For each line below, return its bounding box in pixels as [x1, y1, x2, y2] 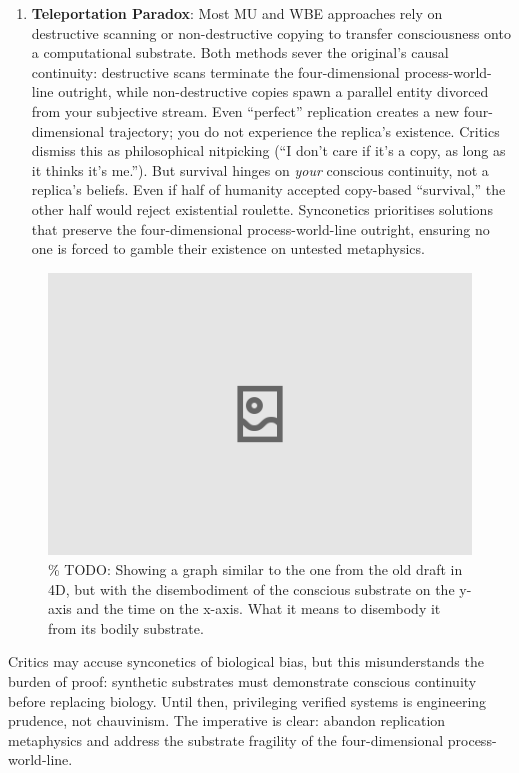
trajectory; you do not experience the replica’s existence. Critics [108, 120, 500, 141]
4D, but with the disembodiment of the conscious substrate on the [48, 578, 455, 599]
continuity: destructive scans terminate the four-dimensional [31, 61, 400, 82]
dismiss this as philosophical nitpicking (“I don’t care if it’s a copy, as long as [31, 140, 506, 161]
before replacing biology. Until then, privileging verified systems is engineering [8, 690, 487, 711]
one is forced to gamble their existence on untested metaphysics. [31, 238, 425, 259]
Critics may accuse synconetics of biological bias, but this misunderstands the [8, 651, 484, 672]
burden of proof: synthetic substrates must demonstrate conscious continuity [8, 670, 477, 691]
